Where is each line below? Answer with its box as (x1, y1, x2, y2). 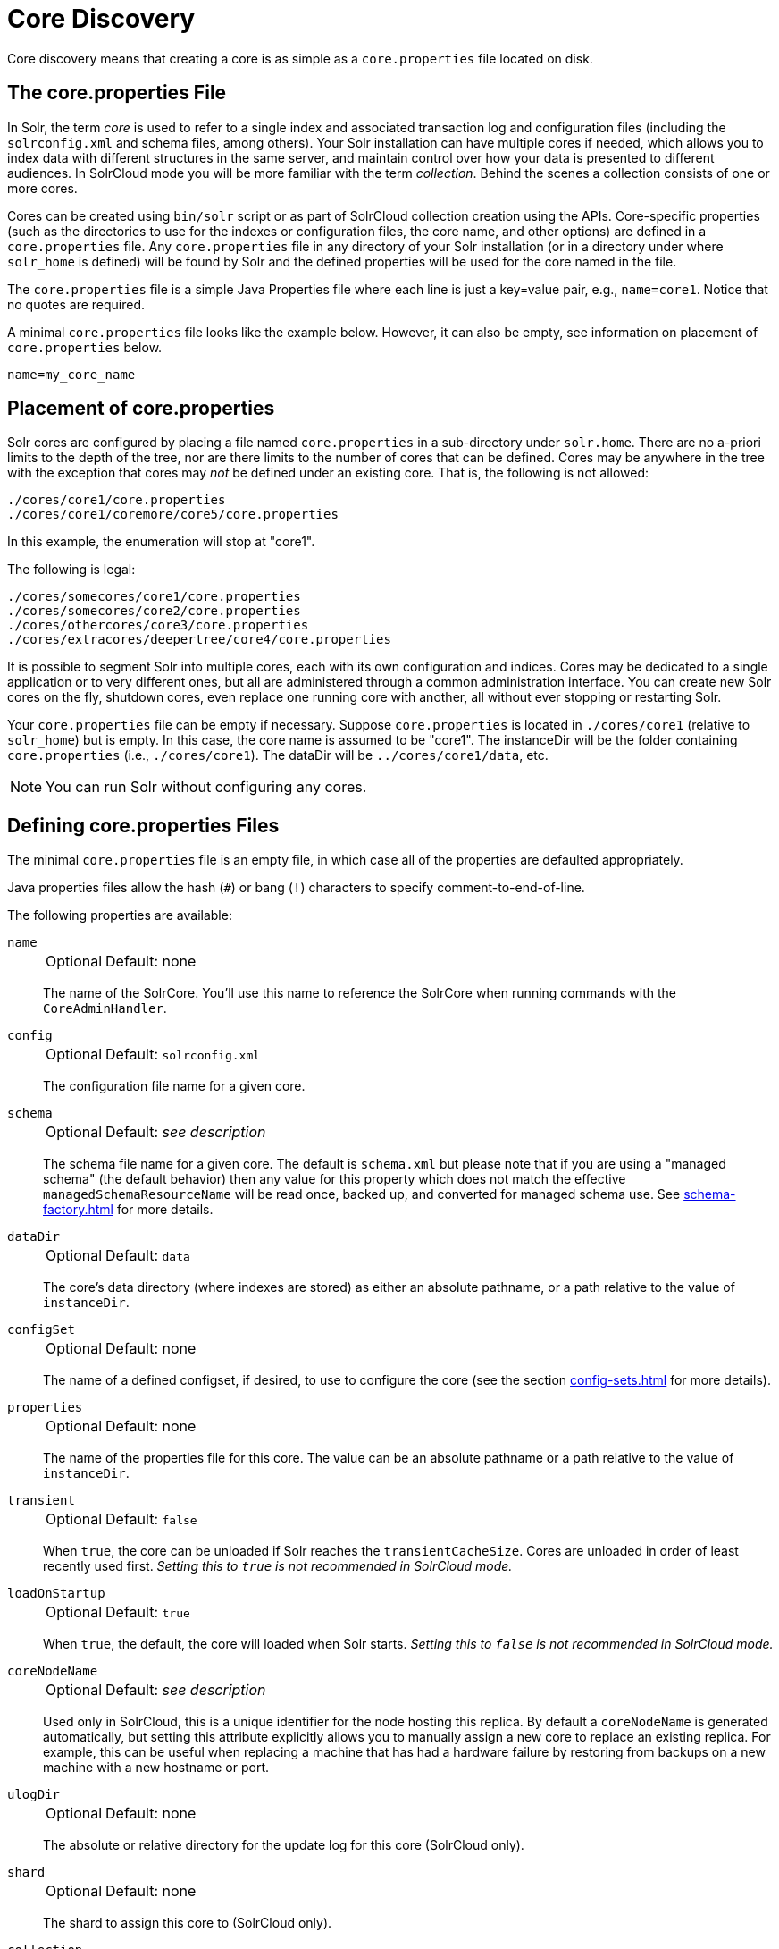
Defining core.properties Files (7, 814, 280, 837)
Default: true (105, 1603, 190, 1622)
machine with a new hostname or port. (43, 1759, 269, 1776)
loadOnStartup (7, 1586, 105, 1601)
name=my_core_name (7, 367, 136, 382)
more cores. (7, 180, 78, 196)
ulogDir (7, 1787, 61, 1802)
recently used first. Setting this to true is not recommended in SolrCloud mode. (43, 1558, 513, 1574)
